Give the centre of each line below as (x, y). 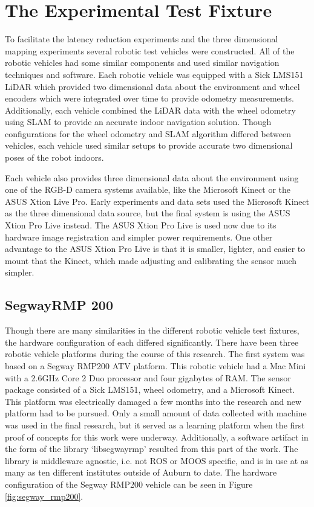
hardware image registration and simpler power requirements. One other (139, 237)
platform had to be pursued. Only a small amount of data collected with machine (156, 413)
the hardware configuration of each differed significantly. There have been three (152, 342)
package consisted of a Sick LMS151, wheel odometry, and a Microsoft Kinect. (150, 389)
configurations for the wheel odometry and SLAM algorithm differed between (148, 133)
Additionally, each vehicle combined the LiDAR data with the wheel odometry (150, 110)
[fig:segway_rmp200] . (44, 496)
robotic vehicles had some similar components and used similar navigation (142, 63)
